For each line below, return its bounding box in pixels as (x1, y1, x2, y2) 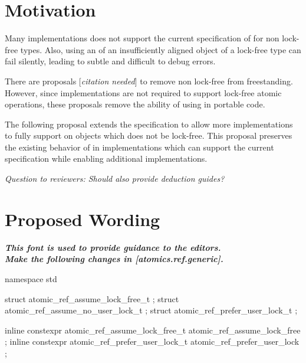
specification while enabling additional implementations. (5, 152, 208, 165)
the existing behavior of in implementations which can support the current (5, 140, 274, 153)
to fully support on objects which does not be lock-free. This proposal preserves (5, 129, 292, 142)
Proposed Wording (5, 207, 160, 231)
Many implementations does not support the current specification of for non (5, 32, 279, 44)
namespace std (5, 272, 57, 284)
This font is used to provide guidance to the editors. (5, 241, 221, 253)
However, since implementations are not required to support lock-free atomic (5, 86, 282, 99)
